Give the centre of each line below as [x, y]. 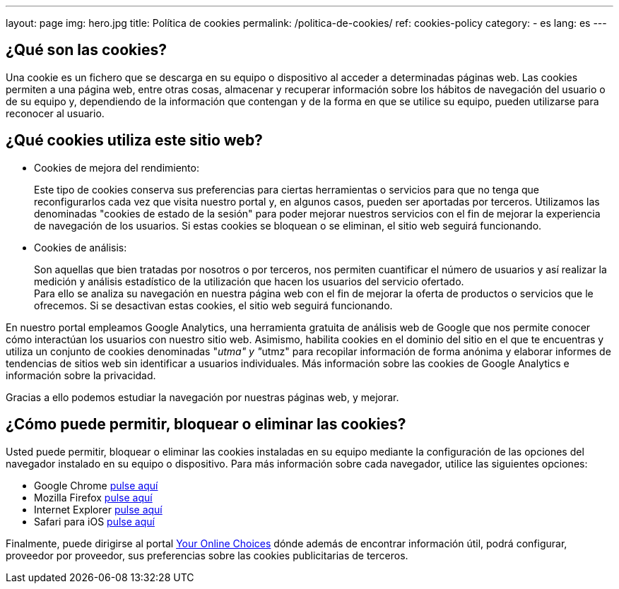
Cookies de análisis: [81, 247]
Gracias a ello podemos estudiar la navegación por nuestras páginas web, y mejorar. [202, 397]
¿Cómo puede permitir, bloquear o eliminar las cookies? [206, 424]
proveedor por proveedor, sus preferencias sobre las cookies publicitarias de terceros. [207, 555]
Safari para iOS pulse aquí [94, 521]
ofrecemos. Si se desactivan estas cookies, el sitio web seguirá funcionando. [213, 305]
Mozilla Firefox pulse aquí [93, 497]
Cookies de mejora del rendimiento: [117, 167]
